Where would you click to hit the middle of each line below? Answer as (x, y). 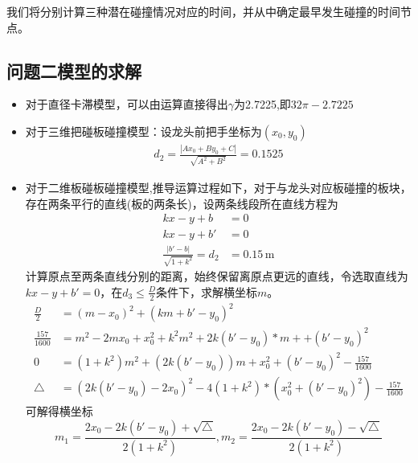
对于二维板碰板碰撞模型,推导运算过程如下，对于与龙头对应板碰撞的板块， (218, 188)
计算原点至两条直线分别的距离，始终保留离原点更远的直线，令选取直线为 (217, 276)
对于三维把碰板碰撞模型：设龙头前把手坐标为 (143, 131)
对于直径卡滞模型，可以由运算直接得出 (127, 104)
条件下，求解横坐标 (207, 291)
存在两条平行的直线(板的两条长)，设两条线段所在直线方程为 (182, 203)
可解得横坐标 (59, 411)
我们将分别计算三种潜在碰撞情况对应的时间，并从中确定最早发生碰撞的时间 (203, 11)
